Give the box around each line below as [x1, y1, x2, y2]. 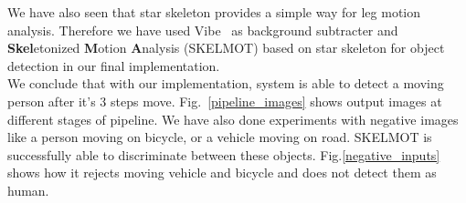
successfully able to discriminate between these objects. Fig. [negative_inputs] [7, 145, 440, 164]
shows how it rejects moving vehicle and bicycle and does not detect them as [7, 163, 437, 182]
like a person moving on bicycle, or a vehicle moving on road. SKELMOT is [7, 127, 432, 147]
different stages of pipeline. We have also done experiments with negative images [7, 109, 459, 128]
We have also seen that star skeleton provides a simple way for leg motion [7, 3, 421, 21]
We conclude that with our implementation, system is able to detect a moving [7, 74, 444, 93]
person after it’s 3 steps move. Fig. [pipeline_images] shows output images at [7, 91, 442, 110]
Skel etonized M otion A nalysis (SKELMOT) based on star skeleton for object [7, 38, 445, 57]
